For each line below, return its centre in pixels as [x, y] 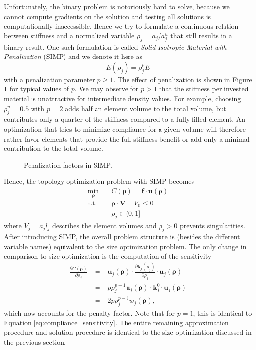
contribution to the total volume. [54, 148]
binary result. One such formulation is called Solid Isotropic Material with [115, 46]
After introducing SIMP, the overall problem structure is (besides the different [122, 237]
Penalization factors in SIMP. [68, 164]
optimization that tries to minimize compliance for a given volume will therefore [125, 129]
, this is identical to [223, 313]
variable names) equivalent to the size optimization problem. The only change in [125, 246]
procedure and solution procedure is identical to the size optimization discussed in [128, 332]
